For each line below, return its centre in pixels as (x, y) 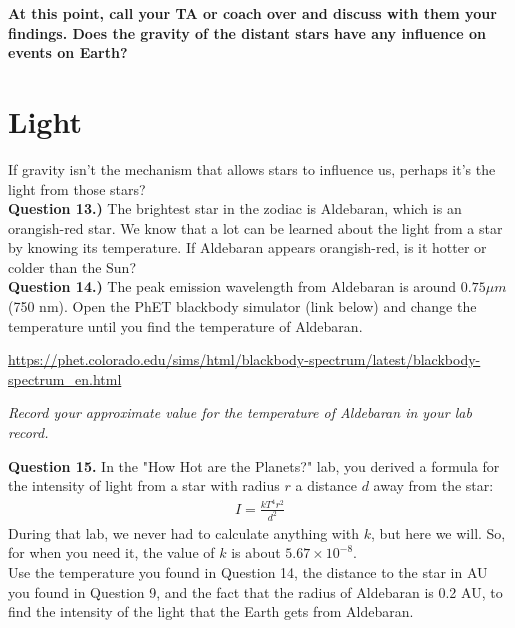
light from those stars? (77, 188)
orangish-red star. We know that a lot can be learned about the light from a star (255, 227)
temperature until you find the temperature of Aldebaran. (185, 325)
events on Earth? (68, 52)
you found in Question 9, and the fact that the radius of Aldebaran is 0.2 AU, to (255, 591)
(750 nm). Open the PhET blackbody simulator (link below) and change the (242, 306)
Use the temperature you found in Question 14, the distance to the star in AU (248, 571)
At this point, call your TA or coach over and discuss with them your (252, 13)
